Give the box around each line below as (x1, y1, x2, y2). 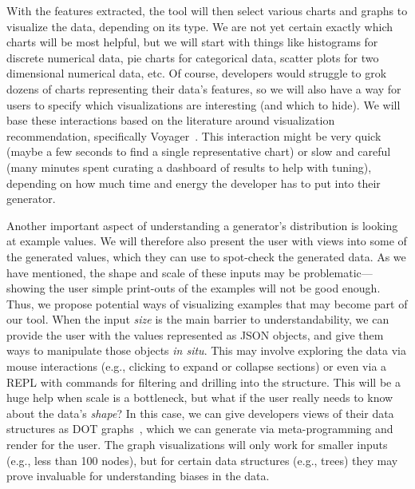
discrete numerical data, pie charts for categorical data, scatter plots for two (6, 49, 379, 66)
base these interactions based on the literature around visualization (6, 112, 335, 129)
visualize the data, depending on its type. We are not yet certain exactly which (6, 18, 393, 34)
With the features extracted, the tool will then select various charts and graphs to (6, 2, 408, 18)
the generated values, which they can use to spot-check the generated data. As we (6, 248, 406, 264)
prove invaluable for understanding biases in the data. (6, 467, 270, 484)
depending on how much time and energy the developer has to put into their (6, 174, 381, 191)
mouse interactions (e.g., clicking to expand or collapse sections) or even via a (6, 358, 387, 375)
